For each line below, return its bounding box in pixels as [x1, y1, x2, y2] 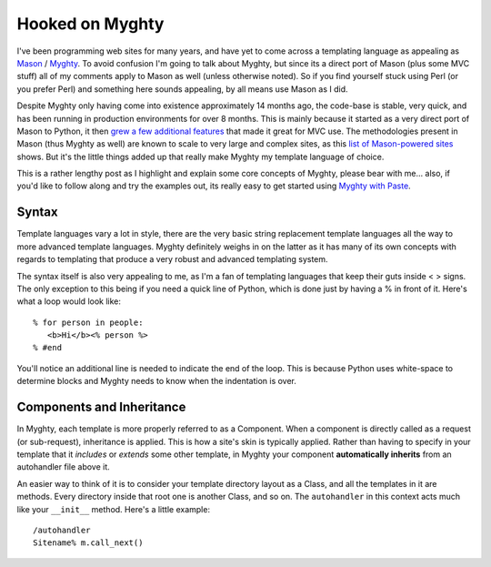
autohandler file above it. [16, 461, 111, 472]
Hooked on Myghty [16, 14, 165, 34]
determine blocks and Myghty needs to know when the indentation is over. [16, 376, 297, 387]
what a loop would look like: [16, 296, 122, 307]
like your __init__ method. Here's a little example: [16, 503, 211, 514]
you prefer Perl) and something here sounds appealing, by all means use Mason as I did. [16, 83, 348, 95]
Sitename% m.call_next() [33, 538, 144, 548]
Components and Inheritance [16, 400, 186, 415]
